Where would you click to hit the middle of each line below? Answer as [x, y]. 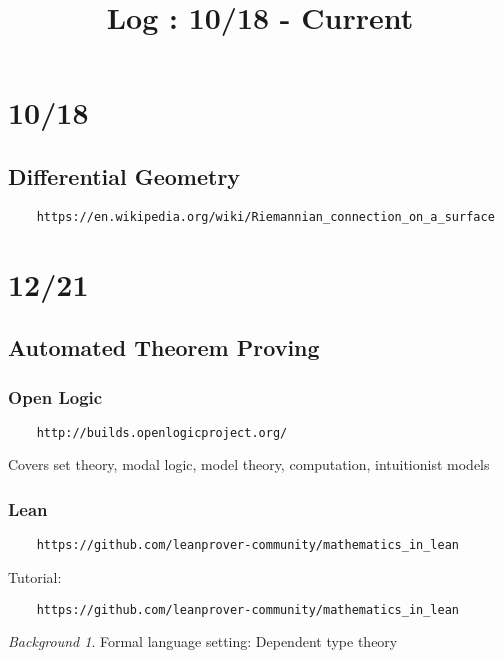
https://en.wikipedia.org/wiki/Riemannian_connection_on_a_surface [265, 216]
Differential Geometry [124, 175]
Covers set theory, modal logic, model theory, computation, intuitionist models [249, 464]
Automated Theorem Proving [164, 347]
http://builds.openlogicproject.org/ [162, 432]
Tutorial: [35, 576]
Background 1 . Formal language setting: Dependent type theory [203, 641]
